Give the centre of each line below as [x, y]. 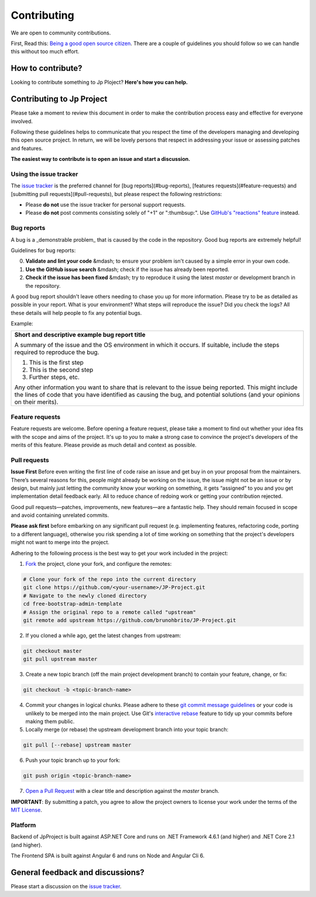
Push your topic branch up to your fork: [73, 760]
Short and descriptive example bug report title [80, 335]
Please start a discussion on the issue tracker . [66, 886]
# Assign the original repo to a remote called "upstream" [109, 612]
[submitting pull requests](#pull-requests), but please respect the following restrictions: [116, 194]
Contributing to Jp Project [59, 99]
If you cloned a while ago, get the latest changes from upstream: [103, 635]
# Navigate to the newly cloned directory [85, 596]
